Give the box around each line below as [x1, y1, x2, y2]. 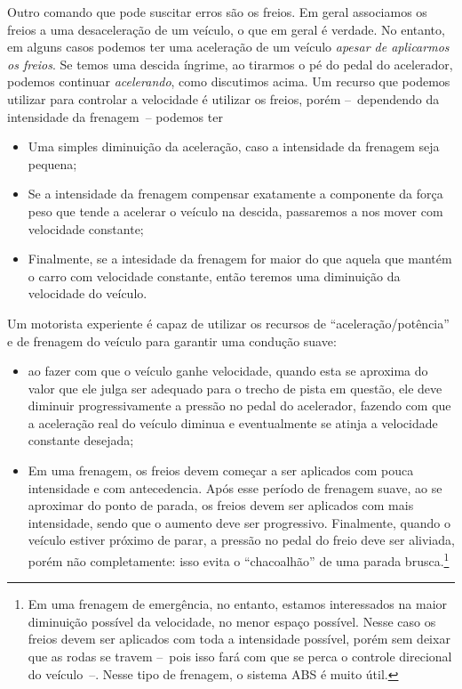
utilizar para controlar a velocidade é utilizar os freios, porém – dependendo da [7, 89, 440, 108]
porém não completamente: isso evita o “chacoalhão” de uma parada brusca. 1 [28, 549, 450, 570]
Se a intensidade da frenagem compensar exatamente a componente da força [28, 184, 443, 203]
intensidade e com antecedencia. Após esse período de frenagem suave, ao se [28, 478, 442, 497]
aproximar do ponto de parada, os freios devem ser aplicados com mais [28, 496, 414, 515]
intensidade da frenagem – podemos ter [7, 107, 223, 126]
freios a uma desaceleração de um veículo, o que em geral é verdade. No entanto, [7, 20, 445, 38]
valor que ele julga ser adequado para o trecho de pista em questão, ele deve [28, 378, 442, 397]
